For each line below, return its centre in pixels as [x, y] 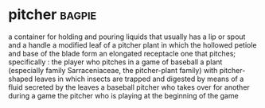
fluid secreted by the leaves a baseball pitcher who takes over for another [129, 87]
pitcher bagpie [53, 15]
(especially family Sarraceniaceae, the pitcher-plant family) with [113, 70]
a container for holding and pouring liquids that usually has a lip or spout [127, 37]
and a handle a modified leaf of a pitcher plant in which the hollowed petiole [132, 44]
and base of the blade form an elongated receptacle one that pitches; [122, 53]
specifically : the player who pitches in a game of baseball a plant [115, 62]
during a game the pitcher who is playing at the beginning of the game [123, 95]
